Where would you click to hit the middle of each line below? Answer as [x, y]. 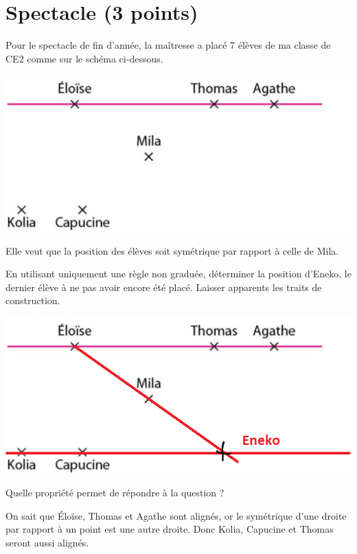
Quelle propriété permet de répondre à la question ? [115, 493]
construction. [33, 300]
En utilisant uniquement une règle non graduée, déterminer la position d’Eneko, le [178, 274]
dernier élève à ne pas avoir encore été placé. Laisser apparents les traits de [164, 287]
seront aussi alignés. [47, 542]
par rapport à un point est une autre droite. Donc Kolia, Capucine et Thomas [170, 529]
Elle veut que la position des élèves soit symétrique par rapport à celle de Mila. [172, 250]
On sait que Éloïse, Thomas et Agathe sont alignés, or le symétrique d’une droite [176, 515]
